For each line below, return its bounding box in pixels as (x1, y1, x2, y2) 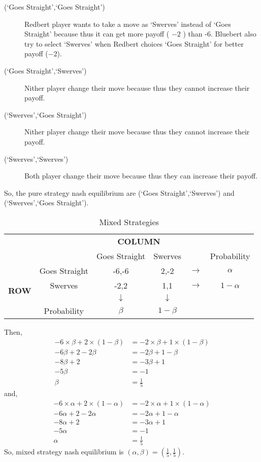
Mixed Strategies (99, 216, 159, 228)
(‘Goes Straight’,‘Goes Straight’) (4, 2, 105, 12)
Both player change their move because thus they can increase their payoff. (24, 170, 258, 181)
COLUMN (117, 235, 160, 247)
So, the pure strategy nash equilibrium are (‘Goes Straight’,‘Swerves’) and (4, 187, 235, 198)
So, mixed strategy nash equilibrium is (4, 446, 124, 457)
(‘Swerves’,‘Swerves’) (4, 153, 69, 164)
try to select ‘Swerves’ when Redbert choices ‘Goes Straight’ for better (24, 38, 244, 49)
